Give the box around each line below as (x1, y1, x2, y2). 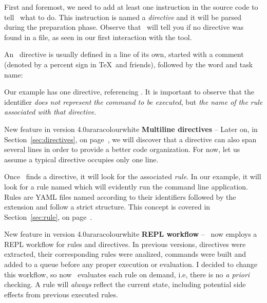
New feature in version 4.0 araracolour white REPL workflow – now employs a (4, 229, 257, 239)
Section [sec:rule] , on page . (4, 211, 92, 222)
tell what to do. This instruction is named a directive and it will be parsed (4, 11, 242, 22)
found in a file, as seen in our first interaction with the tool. (4, 31, 192, 42)
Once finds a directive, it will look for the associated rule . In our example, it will (4, 171, 261, 182)
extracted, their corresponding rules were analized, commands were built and (4, 249, 246, 259)
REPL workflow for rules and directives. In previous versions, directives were (4, 238, 246, 249)
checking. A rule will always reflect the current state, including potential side (4, 279, 246, 290)
